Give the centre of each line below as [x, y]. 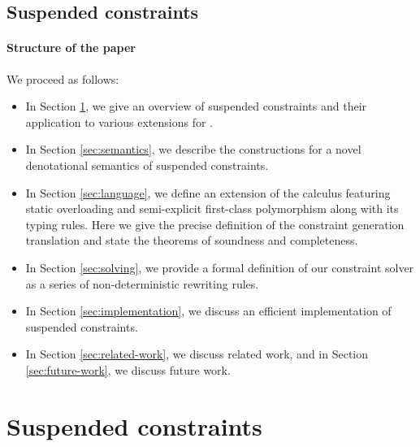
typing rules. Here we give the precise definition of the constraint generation [215, 224]
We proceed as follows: [63, 78]
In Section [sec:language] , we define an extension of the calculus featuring [208, 192]
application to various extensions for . [119, 122]
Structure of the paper [71, 48]
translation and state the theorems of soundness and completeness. [192, 240]
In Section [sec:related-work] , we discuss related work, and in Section [197, 354]
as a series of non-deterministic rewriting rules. [142, 283]
